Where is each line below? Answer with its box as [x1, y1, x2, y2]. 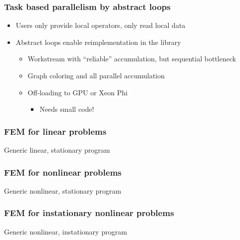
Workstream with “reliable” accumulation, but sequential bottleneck [27, 53, 237, 64]
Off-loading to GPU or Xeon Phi [27, 87, 128, 97]
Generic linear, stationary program [4, 145, 110, 155]
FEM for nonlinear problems [4, 166, 122, 178]
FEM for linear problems [4, 125, 107, 137]
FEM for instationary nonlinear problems [4, 207, 174, 219]
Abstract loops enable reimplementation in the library [15, 36, 181, 47]
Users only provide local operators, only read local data [15, 20, 186, 30]
